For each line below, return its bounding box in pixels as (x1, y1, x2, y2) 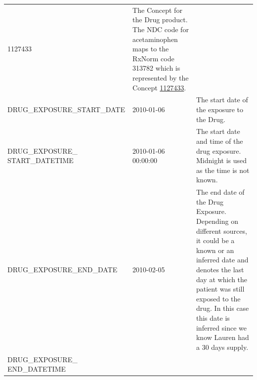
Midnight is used (196, 155, 247, 166)
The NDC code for (132, 24, 189, 34)
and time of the (196, 135, 243, 146)
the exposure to (196, 104, 243, 114)
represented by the (132, 72, 189, 83)
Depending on (196, 215, 238, 226)
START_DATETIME (7, 155, 74, 166)
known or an (196, 245, 234, 255)
